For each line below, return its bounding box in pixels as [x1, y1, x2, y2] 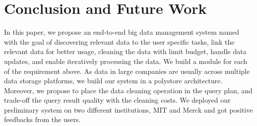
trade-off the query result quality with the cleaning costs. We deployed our [4, 95, 231, 105]
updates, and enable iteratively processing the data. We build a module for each [4, 56, 248, 66]
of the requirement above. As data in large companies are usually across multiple [4, 65, 250, 76]
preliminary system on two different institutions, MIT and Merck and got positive [4, 104, 253, 115]
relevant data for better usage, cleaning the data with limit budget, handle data [4, 46, 247, 57]
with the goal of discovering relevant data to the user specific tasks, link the [4, 36, 235, 47]
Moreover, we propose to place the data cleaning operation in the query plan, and [4, 85, 253, 95]
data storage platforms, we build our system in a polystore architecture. [4, 75, 223, 86]
